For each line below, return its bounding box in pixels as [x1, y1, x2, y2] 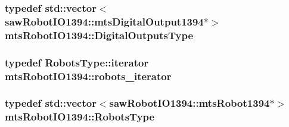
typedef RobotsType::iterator [5, 55, 149, 69]
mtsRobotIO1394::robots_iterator [5, 68, 172, 83]
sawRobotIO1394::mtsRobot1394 [109, 96, 270, 110]
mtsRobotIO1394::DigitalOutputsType [5, 27, 194, 42]
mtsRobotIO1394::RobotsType [5, 109, 155, 124]
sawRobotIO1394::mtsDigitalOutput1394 [5, 14, 204, 28]
